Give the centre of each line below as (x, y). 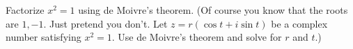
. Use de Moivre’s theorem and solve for (197, 37)
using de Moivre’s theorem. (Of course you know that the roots (213, 10)
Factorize (25, 10)
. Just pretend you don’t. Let (105, 23)
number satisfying (44, 37)
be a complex (299, 23)
